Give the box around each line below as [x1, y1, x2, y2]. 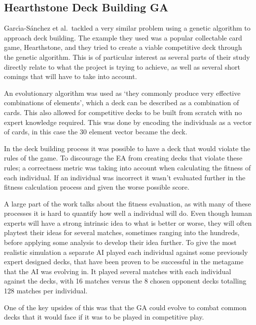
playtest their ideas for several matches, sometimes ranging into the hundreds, [4, 227, 240, 238]
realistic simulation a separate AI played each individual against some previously [4, 246, 248, 257]
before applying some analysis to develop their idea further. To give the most [4, 237, 237, 247]
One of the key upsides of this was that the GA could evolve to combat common [4, 302, 247, 312]
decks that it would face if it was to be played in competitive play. [4, 312, 204, 322]
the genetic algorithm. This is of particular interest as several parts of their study [4, 51, 250, 62]
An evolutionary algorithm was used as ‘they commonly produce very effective [4, 87, 241, 98]
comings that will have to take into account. [4, 71, 137, 81]
